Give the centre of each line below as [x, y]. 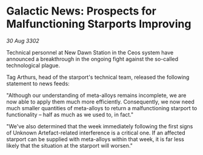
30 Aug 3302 [23, 41]
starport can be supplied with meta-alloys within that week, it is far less [95, 139]
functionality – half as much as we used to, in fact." [70, 114]
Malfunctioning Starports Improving [99, 24]
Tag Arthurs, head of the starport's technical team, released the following [98, 77]
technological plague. [33, 65]
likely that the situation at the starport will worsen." [70, 145]
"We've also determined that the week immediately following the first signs [100, 126]
